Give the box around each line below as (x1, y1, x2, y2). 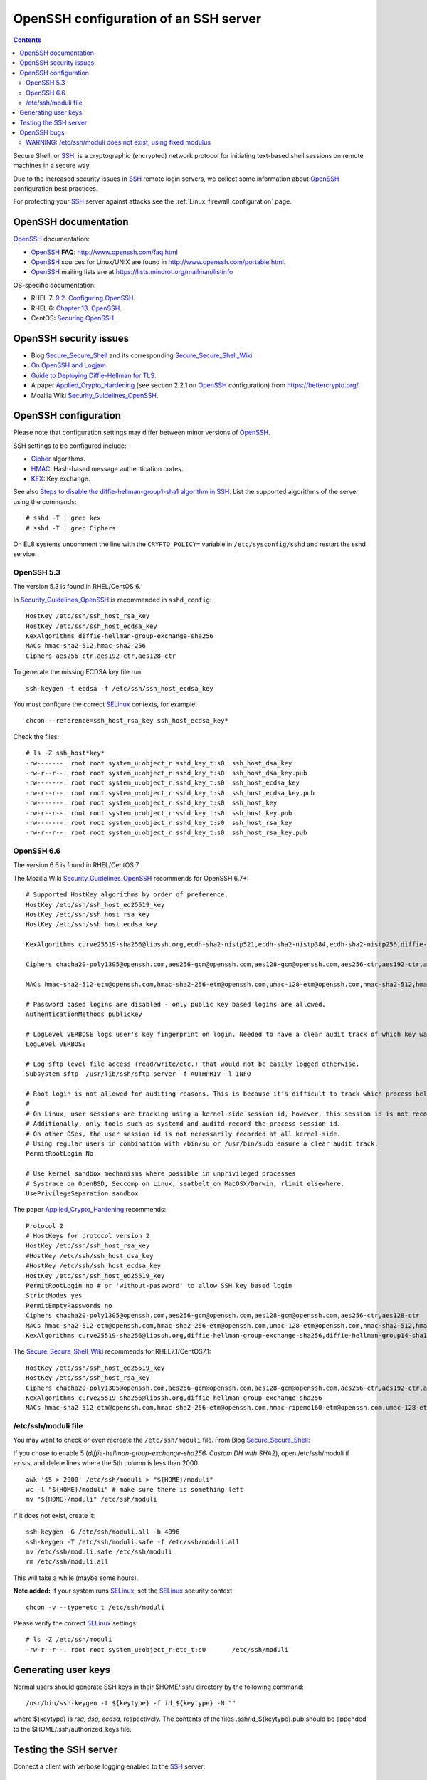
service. (13, 550, 37, 558)
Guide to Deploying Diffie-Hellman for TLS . (31, 371, 157, 379)
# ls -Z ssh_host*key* (26, 749, 105, 758)
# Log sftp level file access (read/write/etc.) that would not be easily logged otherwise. (26, 1059, 360, 1068)
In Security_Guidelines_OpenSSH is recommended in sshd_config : (13, 595, 212, 604)
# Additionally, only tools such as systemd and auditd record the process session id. (26, 1120, 342, 1128)
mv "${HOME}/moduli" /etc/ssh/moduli (26, 1495, 158, 1504)
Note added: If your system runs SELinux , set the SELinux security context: (13, 1586, 234, 1595)
